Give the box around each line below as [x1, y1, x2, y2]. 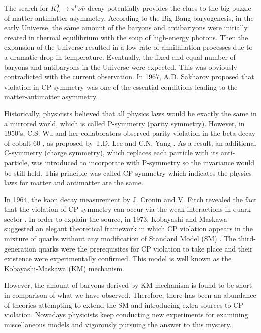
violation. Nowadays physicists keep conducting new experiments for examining [4, 309, 248, 320]
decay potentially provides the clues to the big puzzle [87, 3, 251, 13]
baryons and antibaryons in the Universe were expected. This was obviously [4, 61, 237, 72]
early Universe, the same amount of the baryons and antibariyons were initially [4, 22, 248, 33]
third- [238, 233, 256, 244]
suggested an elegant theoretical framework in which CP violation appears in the [4, 223, 253, 234]
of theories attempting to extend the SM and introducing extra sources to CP [4, 299, 243, 310]
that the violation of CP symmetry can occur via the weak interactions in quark [4, 204, 251, 214]
